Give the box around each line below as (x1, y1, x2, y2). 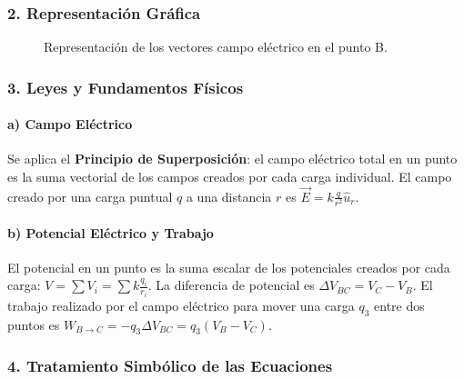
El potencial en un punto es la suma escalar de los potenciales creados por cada (7, 257, 450, 276)
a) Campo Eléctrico (7, 115, 133, 134)
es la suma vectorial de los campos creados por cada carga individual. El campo (7, 167, 452, 186)
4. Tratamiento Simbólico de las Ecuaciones (7, 354, 333, 377)
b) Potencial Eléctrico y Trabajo (7, 223, 214, 242)
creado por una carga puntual (7, 186, 173, 205)
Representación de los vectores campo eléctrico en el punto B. (44, 37, 388, 56)
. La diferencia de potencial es (147, 275, 315, 294)
